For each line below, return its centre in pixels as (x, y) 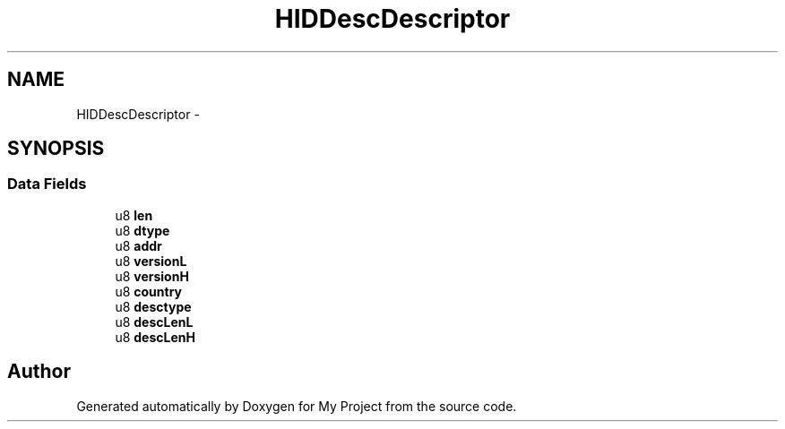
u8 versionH (152, 276)
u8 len (134, 215)
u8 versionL (151, 261)
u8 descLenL (154, 322)
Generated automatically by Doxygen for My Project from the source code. (297, 406)
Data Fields (47, 184)
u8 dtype (142, 230)
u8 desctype (153, 306)
